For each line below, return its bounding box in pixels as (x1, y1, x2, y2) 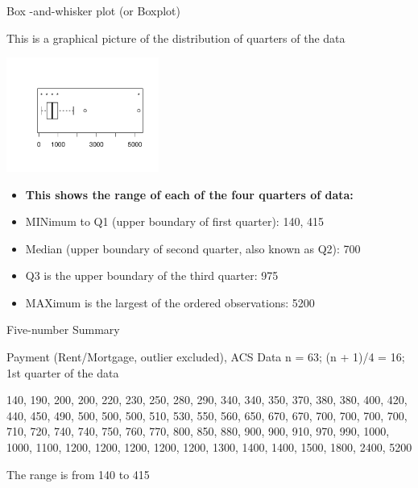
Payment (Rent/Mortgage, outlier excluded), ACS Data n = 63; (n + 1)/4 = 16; (6, 348, 405, 365)
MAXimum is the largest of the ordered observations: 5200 (25, 294, 315, 311)
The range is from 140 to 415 (6, 465, 150, 482)
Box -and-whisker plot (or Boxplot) (6, 2, 180, 19)
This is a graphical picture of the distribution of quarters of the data (6, 29, 346, 46)
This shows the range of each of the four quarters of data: (25, 186, 354, 202)
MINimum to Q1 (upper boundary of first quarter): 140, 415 (25, 213, 324, 230)
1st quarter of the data (6, 364, 119, 381)
